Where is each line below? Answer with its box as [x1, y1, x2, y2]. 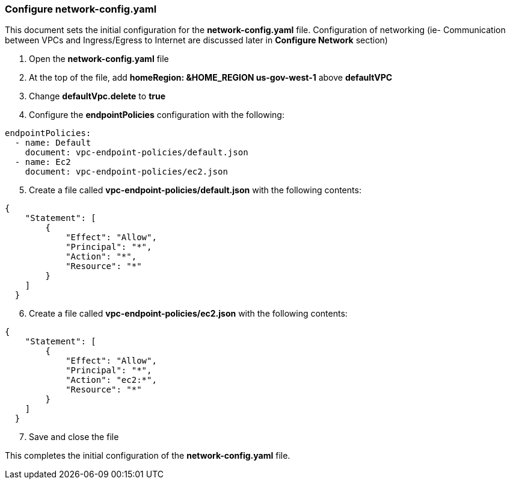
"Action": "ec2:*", [66, 375, 157, 385]
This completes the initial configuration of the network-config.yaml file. [5, 450, 290, 461]
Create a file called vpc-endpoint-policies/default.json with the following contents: [29, 185, 361, 196]
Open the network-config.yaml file [29, 54, 169, 64]
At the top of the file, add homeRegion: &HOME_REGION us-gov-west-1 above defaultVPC [29, 72, 393, 83]
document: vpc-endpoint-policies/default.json [25, 147, 248, 158]
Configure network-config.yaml [5, 3, 157, 15]
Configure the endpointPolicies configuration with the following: [29, 110, 284, 120]
